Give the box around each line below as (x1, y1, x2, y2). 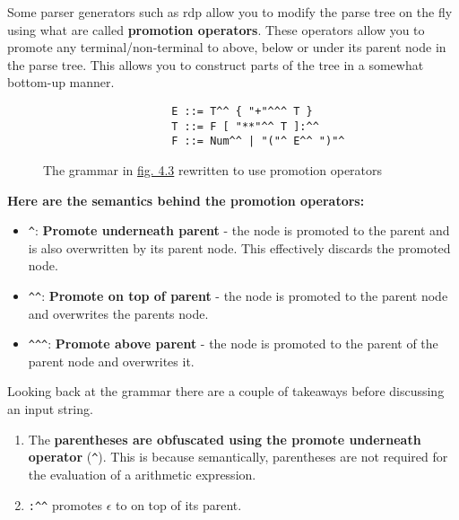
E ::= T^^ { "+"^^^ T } (171, 104, 313, 118)
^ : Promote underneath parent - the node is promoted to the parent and (28, 221, 450, 240)
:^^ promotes (28, 495, 103, 514)
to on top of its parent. (116, 495, 242, 514)
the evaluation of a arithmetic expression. (28, 464, 256, 483)
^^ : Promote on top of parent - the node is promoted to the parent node (28, 286, 448, 304)
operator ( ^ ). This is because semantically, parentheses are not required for (28, 447, 448, 466)
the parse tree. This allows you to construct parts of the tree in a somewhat (7, 55, 424, 74)
